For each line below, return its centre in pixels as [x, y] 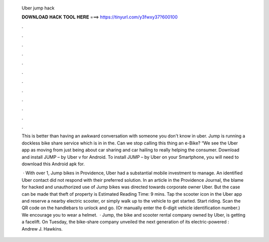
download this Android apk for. [53, 164]
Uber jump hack [38, 8]
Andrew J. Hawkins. [42, 229]
